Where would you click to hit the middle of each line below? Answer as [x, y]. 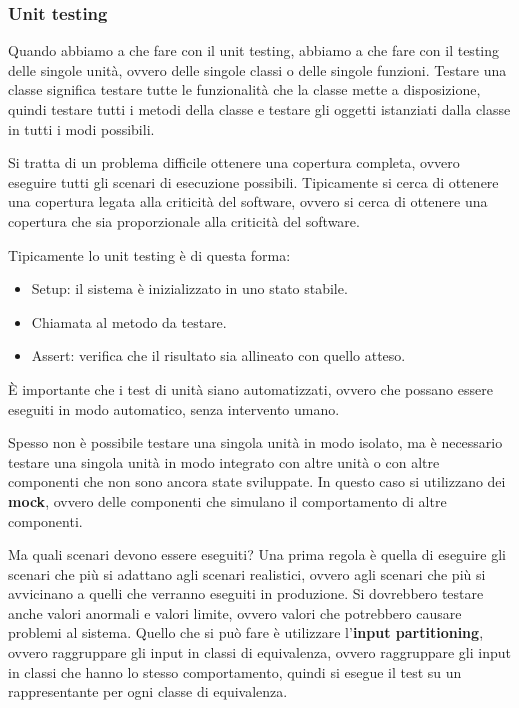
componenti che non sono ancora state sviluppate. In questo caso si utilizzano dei [257, 481]
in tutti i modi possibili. [81, 128]
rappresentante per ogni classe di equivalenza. [148, 691]
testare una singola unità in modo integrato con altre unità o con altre [224, 461]
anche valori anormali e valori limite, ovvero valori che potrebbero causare [235, 612]
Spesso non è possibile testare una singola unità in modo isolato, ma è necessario [255, 442]
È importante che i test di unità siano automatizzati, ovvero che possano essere [250, 388]
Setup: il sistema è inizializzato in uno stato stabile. [189, 288]
